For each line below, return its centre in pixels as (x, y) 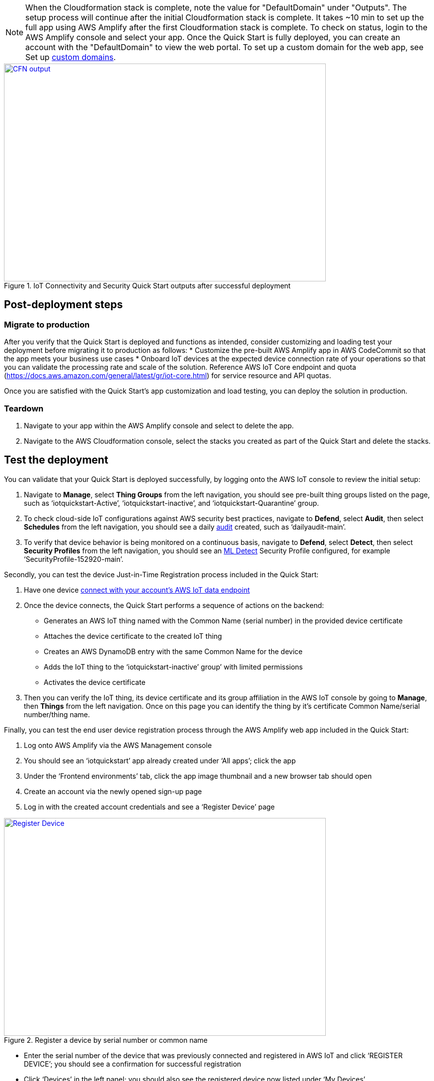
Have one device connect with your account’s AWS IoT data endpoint (137, 590)
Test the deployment (56, 460)
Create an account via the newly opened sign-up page (113, 791)
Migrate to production (47, 324)
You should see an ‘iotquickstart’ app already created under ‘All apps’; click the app (160, 760)
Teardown (24, 408)
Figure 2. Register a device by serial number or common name (106, 1040)
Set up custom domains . (71, 57)
